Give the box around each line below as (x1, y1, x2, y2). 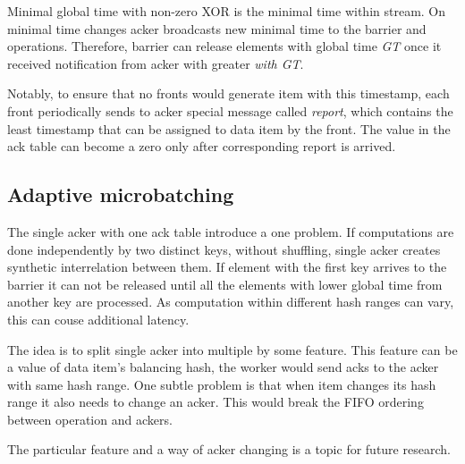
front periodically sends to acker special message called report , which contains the (7, 101, 453, 120)
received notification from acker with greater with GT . (7, 54, 304, 72)
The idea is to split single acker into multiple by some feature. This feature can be (7, 340, 458, 359)
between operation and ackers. (7, 409, 173, 428)
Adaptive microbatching (7, 181, 234, 208)
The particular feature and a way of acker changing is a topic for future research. (7, 440, 451, 459)
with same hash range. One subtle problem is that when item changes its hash (7, 375, 436, 393)
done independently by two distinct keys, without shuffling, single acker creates (7, 240, 441, 258)
